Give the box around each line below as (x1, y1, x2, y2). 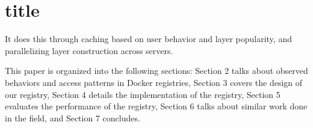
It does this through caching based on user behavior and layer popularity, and (5, 32, 292, 45)
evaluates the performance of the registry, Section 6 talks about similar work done (5, 100, 308, 112)
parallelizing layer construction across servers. (5, 44, 173, 56)
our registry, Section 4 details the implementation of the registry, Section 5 (5, 88, 280, 100)
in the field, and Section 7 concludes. (5, 111, 140, 124)
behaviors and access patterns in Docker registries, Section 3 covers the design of (5, 76, 303, 88)
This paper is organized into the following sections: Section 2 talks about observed (5, 64, 308, 77)
